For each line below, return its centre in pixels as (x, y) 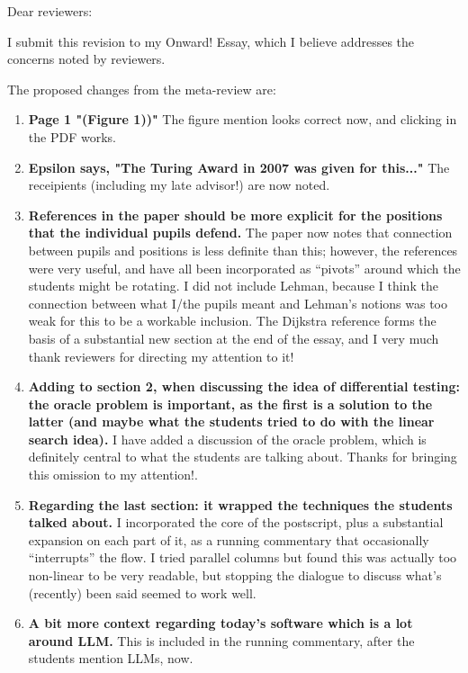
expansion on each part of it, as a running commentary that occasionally (229, 539)
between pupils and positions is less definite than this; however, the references (243, 250)
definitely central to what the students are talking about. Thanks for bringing (243, 457)
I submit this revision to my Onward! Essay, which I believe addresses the (211, 41)
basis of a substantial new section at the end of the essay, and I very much (234, 338)
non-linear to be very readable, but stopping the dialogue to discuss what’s (235, 575)
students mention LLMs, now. (111, 658)
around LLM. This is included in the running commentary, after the (221, 640)
